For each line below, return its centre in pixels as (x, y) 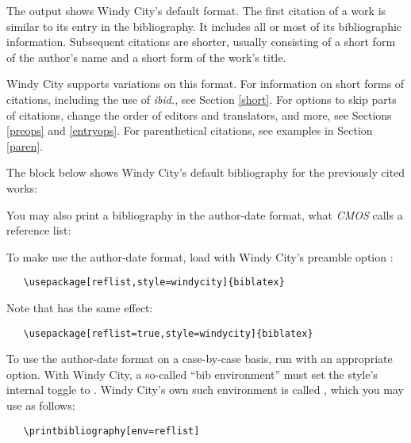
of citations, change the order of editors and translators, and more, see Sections (199, 115)
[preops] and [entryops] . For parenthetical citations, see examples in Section (190, 130)
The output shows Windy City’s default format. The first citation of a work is (196, 10)
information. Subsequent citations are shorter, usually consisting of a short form (201, 42)
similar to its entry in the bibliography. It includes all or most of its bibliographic (204, 26)
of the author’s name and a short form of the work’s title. (146, 57)
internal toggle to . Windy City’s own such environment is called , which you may (205, 390)
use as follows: (41, 405)
